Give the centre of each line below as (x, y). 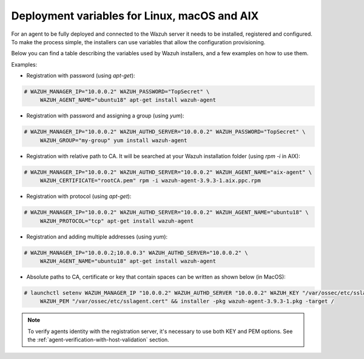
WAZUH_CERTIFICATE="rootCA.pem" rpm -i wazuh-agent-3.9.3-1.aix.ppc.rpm (150, 181)
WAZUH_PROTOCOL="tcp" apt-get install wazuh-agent (117, 221)
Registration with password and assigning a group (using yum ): (105, 116)
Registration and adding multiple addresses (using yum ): (97, 237)
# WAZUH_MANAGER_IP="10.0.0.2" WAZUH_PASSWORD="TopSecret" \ (117, 92)
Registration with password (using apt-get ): (81, 76)
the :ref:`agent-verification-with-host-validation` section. (98, 340)
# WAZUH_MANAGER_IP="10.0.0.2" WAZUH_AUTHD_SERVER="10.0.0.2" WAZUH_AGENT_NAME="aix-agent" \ (168, 172)
